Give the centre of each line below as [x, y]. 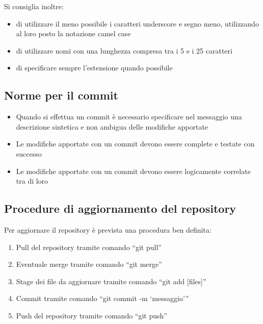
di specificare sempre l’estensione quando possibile [94, 68]
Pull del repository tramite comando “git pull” [89, 247]
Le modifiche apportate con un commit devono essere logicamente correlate [133, 171]
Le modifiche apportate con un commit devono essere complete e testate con [135, 144]
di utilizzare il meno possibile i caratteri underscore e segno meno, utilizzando [137, 23]
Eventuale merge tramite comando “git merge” [89, 264]
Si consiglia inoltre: [34, 6]
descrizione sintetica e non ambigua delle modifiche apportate [112, 126]
